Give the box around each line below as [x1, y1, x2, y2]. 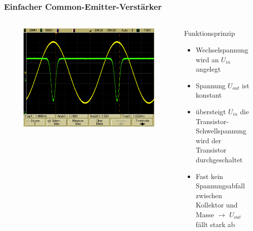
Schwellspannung [196, 126, 247, 136]
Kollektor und [196, 200, 238, 210]
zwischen [196, 190, 222, 200]
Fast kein [196, 171, 224, 181]
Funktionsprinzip [184, 28, 235, 38]
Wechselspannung [196, 45, 249, 55]
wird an [196, 54, 219, 64]
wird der [196, 135, 222, 145]
